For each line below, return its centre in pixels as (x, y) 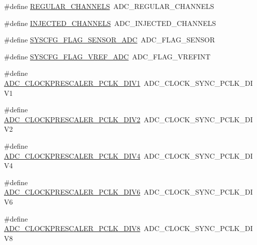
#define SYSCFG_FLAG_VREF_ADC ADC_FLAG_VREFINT (107, 56)
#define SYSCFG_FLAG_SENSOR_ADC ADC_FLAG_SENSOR (109, 40)
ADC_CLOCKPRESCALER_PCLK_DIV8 (72, 228)
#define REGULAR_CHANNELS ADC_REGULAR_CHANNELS (109, 6)
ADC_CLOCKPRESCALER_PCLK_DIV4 (72, 155)
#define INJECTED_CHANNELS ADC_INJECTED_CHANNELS (110, 23)
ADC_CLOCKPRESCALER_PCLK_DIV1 (72, 83)
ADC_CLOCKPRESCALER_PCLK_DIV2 (72, 119)
